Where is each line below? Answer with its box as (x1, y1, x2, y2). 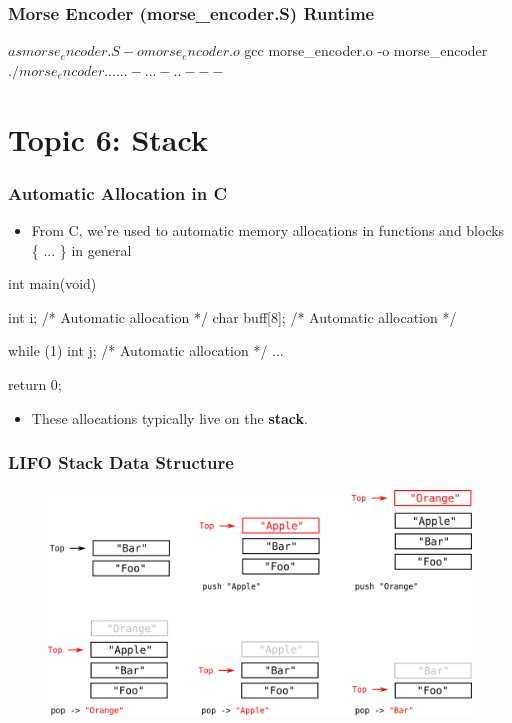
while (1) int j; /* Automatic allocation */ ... (8, 340, 284, 361)
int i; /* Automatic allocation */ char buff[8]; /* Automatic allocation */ (8, 306, 457, 327)
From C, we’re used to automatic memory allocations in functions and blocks (31, 220, 505, 240)
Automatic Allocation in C (8, 180, 228, 205)
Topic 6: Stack (8, 118, 208, 159)
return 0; (8, 373, 62, 394)
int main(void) (8, 273, 97, 294)
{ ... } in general (31, 239, 132, 260)
